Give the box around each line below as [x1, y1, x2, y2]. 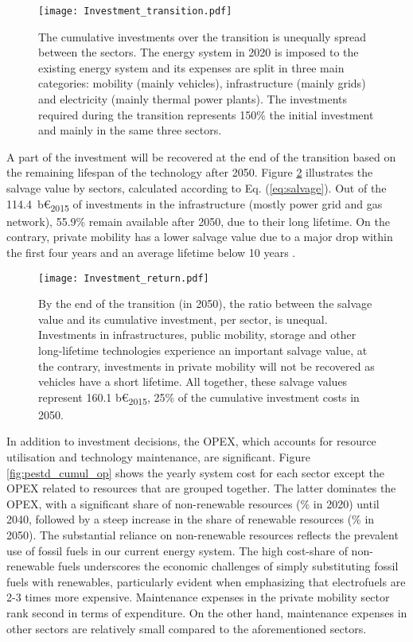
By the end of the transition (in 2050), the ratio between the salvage [38, 295, 372, 312]
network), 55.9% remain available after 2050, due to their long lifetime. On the [6, 212, 390, 229]
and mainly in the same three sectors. [38, 122, 222, 138]
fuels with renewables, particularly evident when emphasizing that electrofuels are [6, 573, 406, 589]
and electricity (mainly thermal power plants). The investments [38, 91, 348, 107]
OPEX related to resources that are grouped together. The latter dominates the [6, 480, 396, 496]
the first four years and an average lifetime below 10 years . [6, 243, 296, 260]
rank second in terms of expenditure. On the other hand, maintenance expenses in [6, 604, 407, 621]
